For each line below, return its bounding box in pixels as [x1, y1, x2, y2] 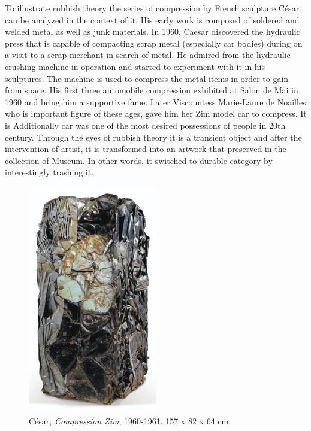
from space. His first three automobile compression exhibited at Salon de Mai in [5, 84, 298, 96]
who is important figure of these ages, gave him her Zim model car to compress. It [5, 107, 307, 120]
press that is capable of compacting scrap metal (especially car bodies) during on [5, 37, 303, 49]
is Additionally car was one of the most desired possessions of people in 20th [5, 119, 286, 131]
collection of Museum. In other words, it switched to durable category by [5, 154, 273, 166]
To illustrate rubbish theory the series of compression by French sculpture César [5, 2, 300, 14]
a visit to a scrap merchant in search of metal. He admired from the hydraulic [5, 48, 291, 61]
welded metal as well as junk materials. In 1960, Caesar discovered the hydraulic [5, 25, 300, 38]
